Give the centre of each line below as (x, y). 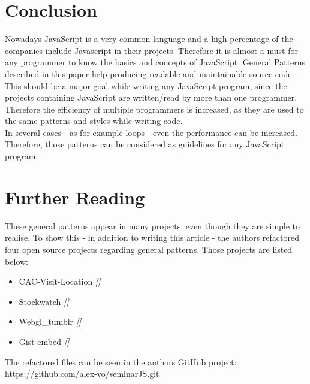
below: (16, 261)
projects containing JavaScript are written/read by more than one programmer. (151, 97)
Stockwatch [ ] (44, 301)
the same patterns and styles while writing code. (94, 121)
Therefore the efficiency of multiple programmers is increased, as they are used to (154, 109)
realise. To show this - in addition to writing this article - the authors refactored (152, 238)
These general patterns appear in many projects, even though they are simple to (153, 226)
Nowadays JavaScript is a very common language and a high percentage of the (149, 39)
